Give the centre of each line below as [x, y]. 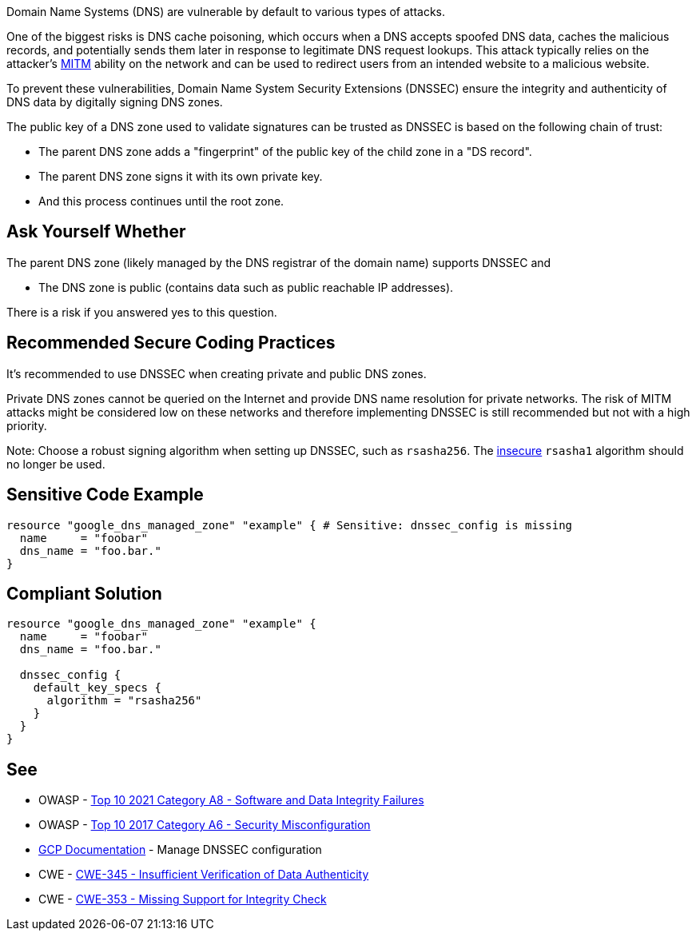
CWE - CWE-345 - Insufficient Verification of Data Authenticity [204, 875]
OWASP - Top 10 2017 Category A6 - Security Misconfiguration [205, 825]
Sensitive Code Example [105, 495]
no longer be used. [56, 464]
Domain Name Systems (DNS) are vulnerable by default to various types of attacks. [226, 12]
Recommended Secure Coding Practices [171, 343]
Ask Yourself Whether [96, 232]
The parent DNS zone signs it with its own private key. [181, 176]
